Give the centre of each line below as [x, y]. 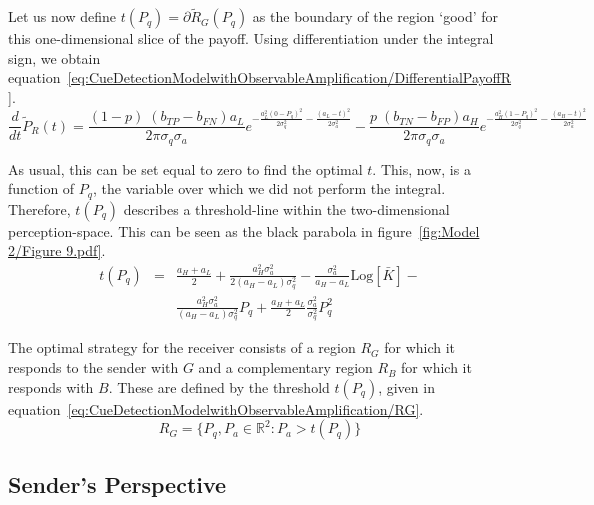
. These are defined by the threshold [219, 386]
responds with [51, 386]
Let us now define [62, 16]
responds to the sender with [93, 367]
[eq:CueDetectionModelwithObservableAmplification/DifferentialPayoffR [289, 77]
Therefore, [39, 208]
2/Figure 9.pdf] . [57, 250]
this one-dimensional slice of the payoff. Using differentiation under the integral [251, 38]
